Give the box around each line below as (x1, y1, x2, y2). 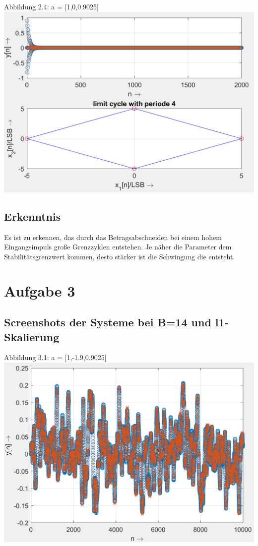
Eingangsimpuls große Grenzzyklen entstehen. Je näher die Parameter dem (4, 242, 232, 252)
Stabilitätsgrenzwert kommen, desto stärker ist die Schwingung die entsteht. (4, 251, 235, 261)
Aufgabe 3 (4, 280, 75, 301)
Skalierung (4, 329, 60, 344)
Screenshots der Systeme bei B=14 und (4, 314, 211, 330)
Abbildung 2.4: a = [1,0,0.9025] (4, 1, 99, 11)
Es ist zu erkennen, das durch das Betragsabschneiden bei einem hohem (4, 232, 222, 242)
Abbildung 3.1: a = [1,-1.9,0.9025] (4, 352, 107, 363)
